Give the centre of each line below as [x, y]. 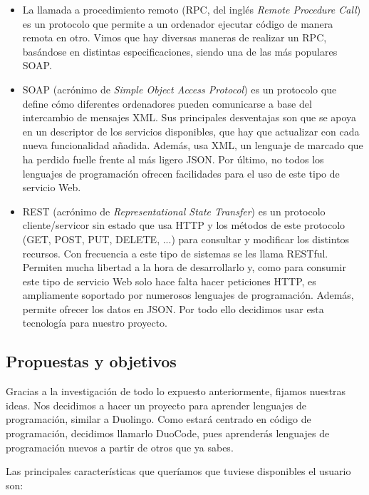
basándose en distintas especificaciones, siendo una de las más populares [180, 51]
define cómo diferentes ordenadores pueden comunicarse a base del [167, 103]
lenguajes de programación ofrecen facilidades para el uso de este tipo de [181, 173]
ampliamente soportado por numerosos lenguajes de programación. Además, [188, 295]
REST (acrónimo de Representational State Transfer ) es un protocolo [174, 211]
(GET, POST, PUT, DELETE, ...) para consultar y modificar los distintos [186, 239]
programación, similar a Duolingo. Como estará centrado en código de [158, 419]
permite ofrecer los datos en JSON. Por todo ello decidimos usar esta [173, 308]
